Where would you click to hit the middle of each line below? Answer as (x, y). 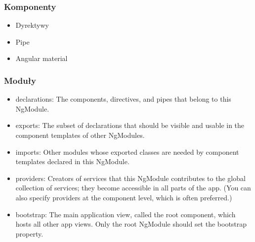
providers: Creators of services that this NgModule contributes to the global (130, 178)
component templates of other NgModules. (80, 135)
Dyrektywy (32, 25)
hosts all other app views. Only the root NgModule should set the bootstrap (131, 224)
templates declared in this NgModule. (72, 161)
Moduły (20, 80)
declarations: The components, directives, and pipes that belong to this (123, 99)
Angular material (42, 58)
